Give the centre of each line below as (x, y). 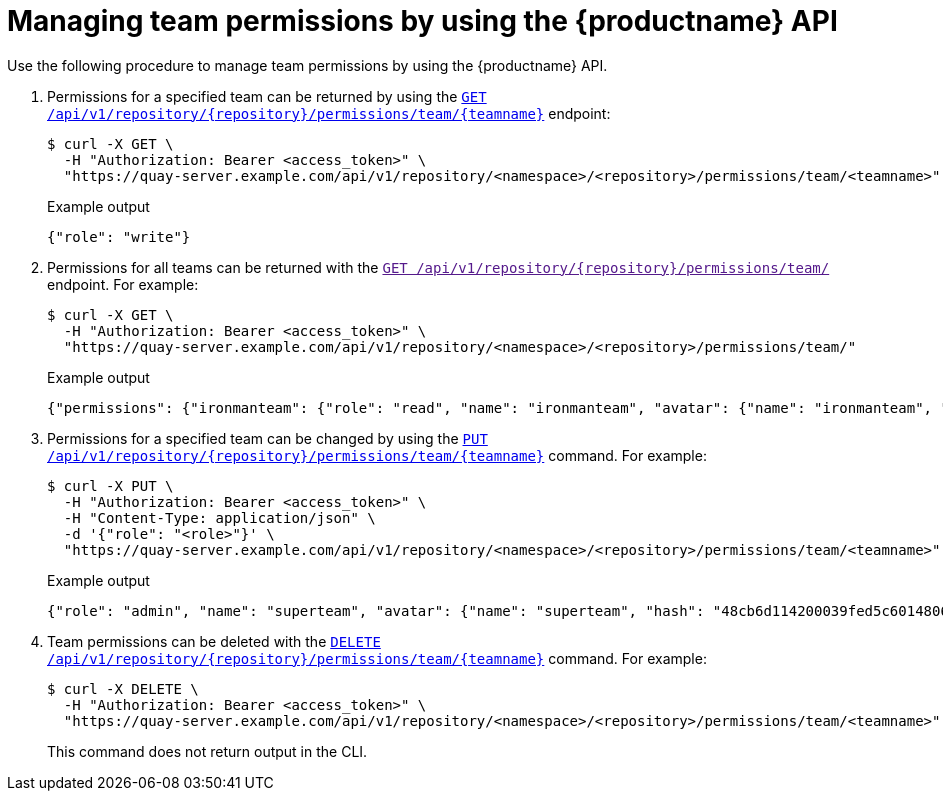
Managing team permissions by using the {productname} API (422, 21)
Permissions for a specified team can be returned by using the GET (267, 96)
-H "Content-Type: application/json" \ (219, 517)
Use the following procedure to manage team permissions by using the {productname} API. (307, 65)
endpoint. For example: (123, 284)
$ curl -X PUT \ (110, 485)
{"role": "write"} (119, 236)
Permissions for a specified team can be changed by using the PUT (267, 438)
